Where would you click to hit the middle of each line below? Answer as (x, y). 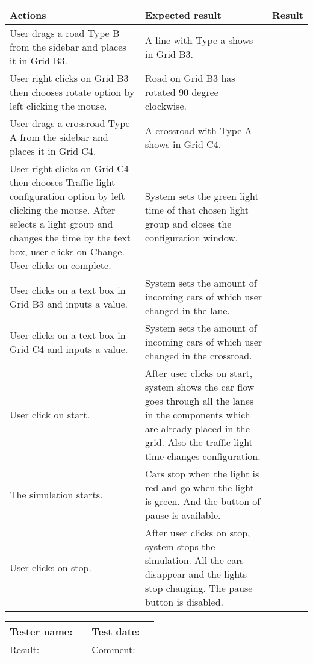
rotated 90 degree (182, 92)
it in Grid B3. (39, 61)
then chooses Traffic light (63, 182)
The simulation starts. (56, 494)
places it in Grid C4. (53, 151)
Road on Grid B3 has (190, 78)
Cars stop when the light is (202, 473)
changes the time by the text (70, 237)
